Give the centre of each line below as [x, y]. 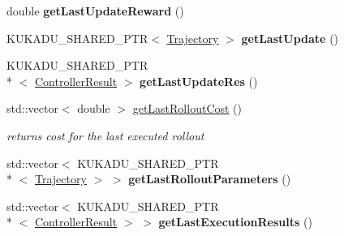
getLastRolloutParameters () [210, 179]
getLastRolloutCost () [187, 108]
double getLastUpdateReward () [95, 11]
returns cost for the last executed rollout [105, 135]
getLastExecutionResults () [235, 222]
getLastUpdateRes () [199, 81]
